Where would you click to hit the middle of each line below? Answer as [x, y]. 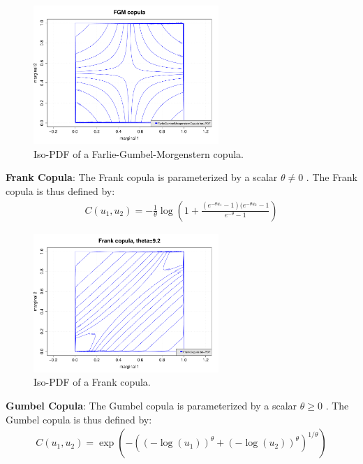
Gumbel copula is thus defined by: [79, 419]
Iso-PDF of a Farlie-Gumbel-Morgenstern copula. [139, 153]
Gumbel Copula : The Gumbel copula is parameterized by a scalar [151, 405]
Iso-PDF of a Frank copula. [92, 382]
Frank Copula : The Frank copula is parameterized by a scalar [142, 177]
